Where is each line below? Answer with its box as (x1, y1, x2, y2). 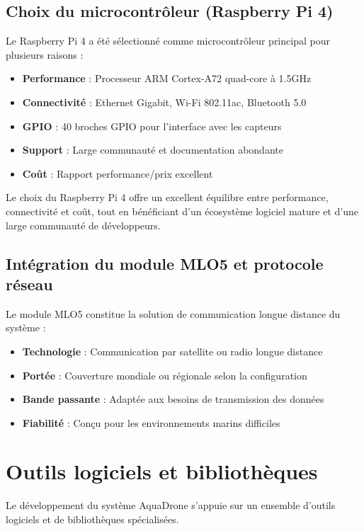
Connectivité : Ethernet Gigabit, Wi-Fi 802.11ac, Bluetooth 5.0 (22, 94, 307, 109)
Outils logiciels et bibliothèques (6, 457, 318, 486)
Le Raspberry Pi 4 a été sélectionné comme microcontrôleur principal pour (6, 33, 330, 48)
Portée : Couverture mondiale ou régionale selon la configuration (22, 367, 307, 382)
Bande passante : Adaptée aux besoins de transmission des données (22, 392, 324, 406)
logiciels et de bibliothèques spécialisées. (6, 512, 179, 527)
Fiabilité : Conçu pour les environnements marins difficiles (22, 415, 280, 430)
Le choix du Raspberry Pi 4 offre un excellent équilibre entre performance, (6, 190, 329, 205)
